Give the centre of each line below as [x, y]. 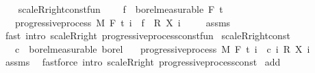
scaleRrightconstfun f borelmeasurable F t [121, 9]
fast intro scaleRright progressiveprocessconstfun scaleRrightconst [148, 35]
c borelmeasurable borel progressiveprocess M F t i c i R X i [162, 48]
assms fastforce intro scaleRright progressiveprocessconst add [143, 62]
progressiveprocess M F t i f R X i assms [123, 22]
